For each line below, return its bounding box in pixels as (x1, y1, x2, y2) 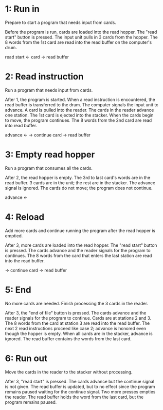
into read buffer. (5, 122, 37, 128)
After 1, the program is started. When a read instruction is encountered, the (5, 97, 156, 102)
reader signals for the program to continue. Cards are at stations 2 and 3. (5, 315, 152, 321)
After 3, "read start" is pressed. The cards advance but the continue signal (5, 378, 155, 384)
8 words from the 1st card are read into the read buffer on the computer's (5, 39, 152, 45)
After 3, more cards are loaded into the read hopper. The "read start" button (5, 242, 157, 248)
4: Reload (5, 212, 45, 222)
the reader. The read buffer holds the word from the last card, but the (5, 394, 144, 400)
